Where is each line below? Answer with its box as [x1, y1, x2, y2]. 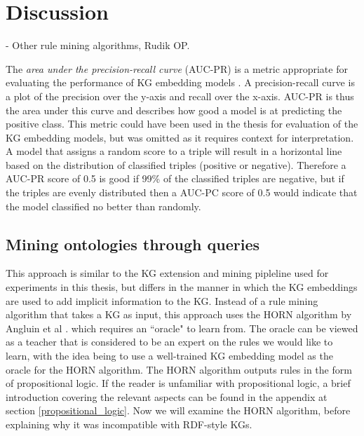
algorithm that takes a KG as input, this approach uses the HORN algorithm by [6, 307, 352, 322]
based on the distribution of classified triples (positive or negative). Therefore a [6, 157, 346, 172]
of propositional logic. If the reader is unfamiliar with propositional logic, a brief [6, 376, 351, 390]
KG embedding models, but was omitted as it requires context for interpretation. [6, 130, 354, 144]
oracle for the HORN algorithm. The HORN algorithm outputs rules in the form [6, 362, 352, 376]
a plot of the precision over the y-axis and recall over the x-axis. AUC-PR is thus [6, 88, 354, 103]
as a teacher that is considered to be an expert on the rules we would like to [6, 334, 333, 349]
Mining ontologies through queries [6, 233, 260, 254]
